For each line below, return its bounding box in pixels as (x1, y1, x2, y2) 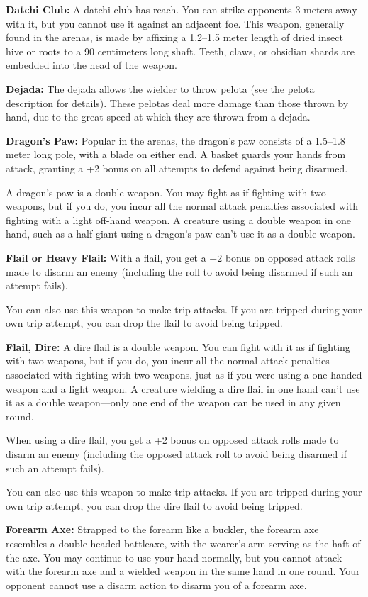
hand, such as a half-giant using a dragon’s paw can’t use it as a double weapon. (6, 226, 355, 241)
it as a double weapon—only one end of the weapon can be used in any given (6, 395, 341, 410)
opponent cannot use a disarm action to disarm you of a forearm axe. (6, 577, 307, 592)
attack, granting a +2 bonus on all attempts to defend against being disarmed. (6, 160, 348, 175)
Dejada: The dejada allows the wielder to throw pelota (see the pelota (6, 81, 315, 96)
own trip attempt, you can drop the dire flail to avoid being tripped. (6, 498, 303, 513)
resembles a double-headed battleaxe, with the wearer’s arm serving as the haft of (6, 536, 361, 550)
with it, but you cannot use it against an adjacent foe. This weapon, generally (6, 16, 345, 30)
